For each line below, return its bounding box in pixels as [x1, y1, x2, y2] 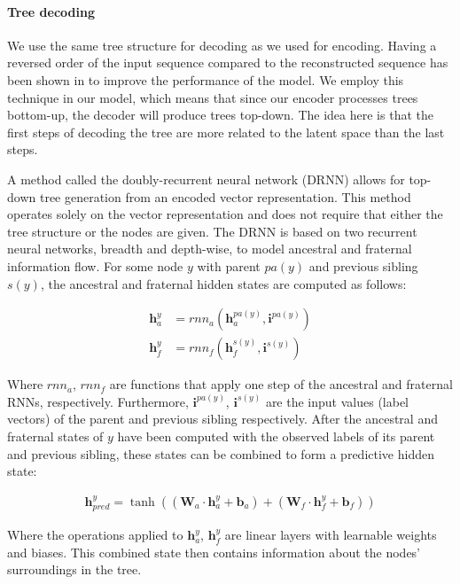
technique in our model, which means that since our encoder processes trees [7, 88, 418, 106]
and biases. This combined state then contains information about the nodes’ [7, 542, 421, 561]
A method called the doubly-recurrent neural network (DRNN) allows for [7, 169, 405, 188]
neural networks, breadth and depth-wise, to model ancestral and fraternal [7, 239, 412, 258]
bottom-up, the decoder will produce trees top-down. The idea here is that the [7, 105, 433, 124]
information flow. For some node [7, 256, 183, 275]
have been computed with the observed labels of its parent [117, 426, 435, 445]
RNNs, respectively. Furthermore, [7, 392, 189, 410]
